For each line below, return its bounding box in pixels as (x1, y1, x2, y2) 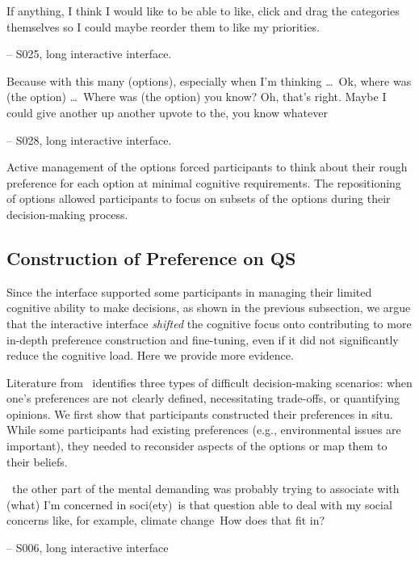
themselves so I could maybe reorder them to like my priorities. (6, 18, 320, 35)
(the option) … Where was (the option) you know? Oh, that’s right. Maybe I (6, 88, 387, 105)
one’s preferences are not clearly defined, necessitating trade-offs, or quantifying (6, 390, 400, 407)
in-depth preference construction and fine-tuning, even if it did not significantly (6, 331, 399, 348)
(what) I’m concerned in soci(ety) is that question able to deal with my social (6, 496, 392, 512)
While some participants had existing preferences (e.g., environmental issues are (6, 421, 401, 438)
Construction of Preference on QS (6, 245, 296, 270)
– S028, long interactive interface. (6, 131, 172, 148)
